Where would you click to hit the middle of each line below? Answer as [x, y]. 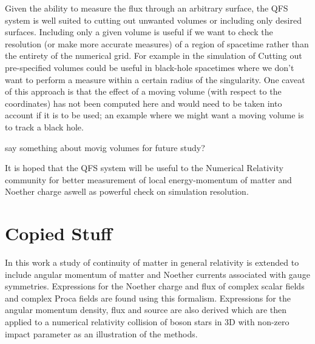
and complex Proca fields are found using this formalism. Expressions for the [148, 298]
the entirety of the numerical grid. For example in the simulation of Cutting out [154, 56]
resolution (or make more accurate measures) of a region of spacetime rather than [157, 43]
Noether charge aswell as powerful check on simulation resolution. [127, 191]
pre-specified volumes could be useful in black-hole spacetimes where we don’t [150, 67]
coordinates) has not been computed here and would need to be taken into [144, 103]
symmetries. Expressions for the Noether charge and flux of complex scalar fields [155, 286]
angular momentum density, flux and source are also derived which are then [146, 310]
